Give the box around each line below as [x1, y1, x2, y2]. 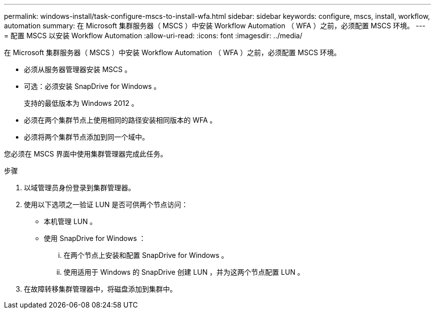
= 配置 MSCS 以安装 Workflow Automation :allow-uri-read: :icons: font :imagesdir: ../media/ [4, 31, 302, 40]
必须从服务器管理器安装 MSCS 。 [24, 65, 132, 74]
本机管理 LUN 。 [44, 217, 97, 226]
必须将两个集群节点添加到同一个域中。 [24, 133, 149, 141]
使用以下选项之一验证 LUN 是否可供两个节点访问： [24, 200, 188, 209]
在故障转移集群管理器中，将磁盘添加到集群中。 [24, 285, 177, 293]
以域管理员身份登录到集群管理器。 [24, 183, 135, 192]
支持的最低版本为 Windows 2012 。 [24, 99, 139, 107]
